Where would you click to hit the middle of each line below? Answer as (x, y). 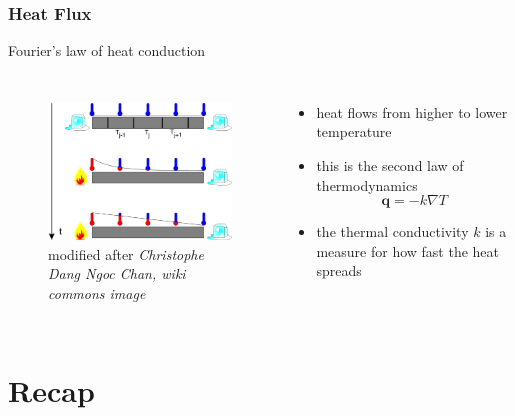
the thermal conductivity (392, 231)
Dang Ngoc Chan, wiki (117, 273)
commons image (97, 292)
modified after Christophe (126, 253)
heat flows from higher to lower (412, 111)
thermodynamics (367, 184)
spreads (339, 270)
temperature (354, 131)
